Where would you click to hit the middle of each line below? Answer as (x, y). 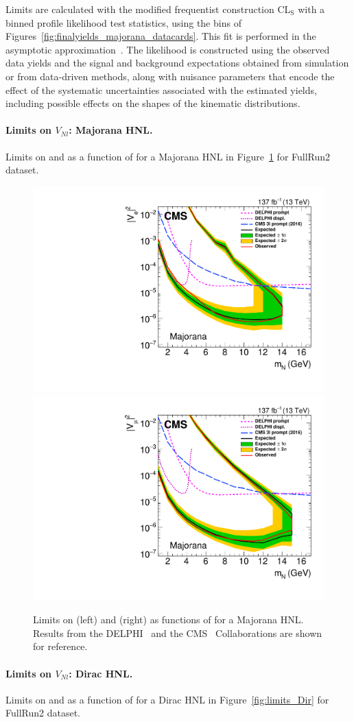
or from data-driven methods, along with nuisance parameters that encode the (170, 76)
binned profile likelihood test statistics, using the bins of (123, 22)
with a (311, 9)
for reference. (60, 646)
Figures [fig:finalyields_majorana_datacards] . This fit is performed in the (161, 36)
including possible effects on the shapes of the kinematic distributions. (153, 103)
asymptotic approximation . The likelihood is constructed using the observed (168, 49)
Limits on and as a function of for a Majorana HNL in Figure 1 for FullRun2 (168, 156)
